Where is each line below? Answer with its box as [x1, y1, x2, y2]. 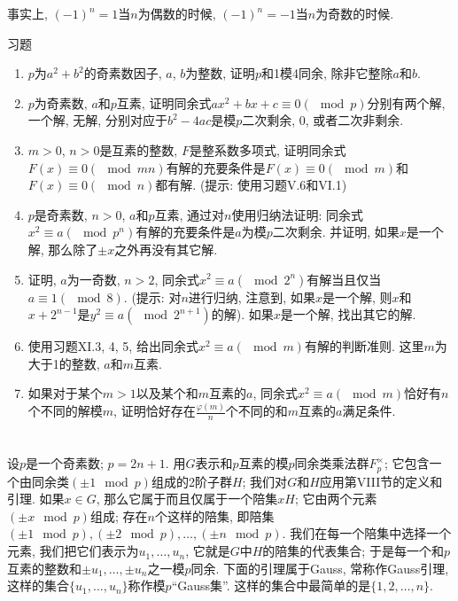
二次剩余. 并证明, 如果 [272, 222, 400, 241]
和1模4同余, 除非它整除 [260, 64, 393, 82]
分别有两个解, [367, 93, 446, 112]
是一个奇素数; [26, 454, 104, 472]
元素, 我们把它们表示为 [7, 542, 139, 560]
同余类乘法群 [294, 454, 369, 472]
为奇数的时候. [315, 4, 394, 22]
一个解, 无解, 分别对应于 [27, 111, 167, 129]
